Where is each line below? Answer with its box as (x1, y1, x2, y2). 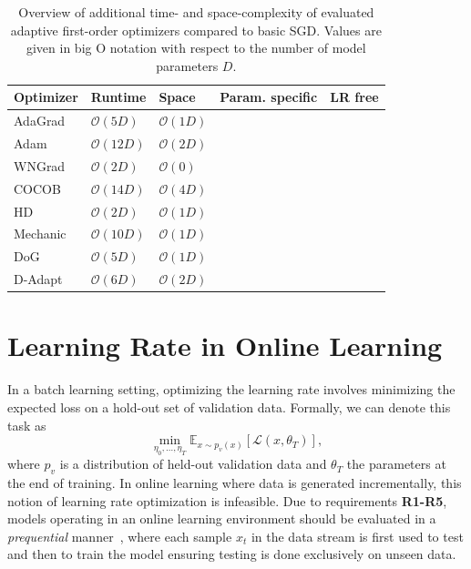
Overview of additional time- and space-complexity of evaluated (18, 3, 374, 21)
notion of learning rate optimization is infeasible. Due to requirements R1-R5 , (7, 491, 447, 510)
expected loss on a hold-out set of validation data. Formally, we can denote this (7, 397, 451, 416)
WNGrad (14, 156, 66, 175)
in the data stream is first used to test (251, 526, 464, 545)
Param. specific (220, 87, 318, 107)
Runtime (90, 87, 147, 107)
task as (7, 415, 46, 434)
